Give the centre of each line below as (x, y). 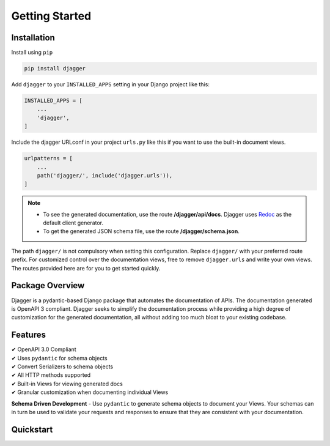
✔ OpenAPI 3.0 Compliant (44, 349)
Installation (33, 38)
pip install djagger (55, 69)
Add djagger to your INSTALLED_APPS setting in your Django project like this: (111, 84)
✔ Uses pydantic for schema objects (59, 358)
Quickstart (32, 429)
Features (28, 335)
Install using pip (32, 53)
